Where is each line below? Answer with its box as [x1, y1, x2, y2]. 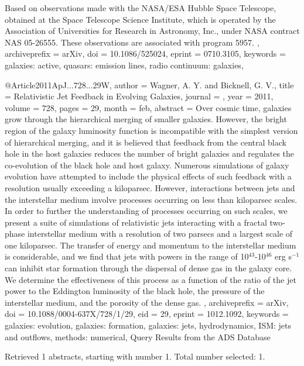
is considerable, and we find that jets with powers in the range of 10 [5, 250, 249, 263]
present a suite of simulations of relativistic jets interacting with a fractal [5, 216, 267, 228]
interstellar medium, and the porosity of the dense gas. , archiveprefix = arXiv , [5, 296, 289, 308]
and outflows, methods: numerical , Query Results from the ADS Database [5, 330, 271, 343]
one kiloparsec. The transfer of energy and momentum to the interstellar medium [5, 239, 296, 251]
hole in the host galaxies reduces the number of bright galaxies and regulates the [5, 147, 295, 160]
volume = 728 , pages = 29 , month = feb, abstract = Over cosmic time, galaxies [5, 101, 292, 113]
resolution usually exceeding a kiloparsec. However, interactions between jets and [5, 181, 295, 194]
